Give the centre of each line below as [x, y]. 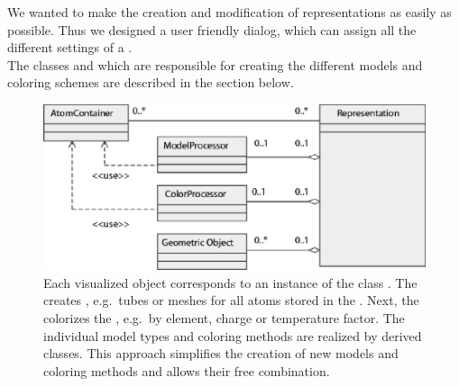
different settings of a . [70, 47]
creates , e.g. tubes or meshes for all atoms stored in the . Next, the [231, 300]
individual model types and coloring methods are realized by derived [233, 335]
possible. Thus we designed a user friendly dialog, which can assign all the [212, 29]
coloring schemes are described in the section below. [151, 82]
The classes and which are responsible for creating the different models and [215, 64]
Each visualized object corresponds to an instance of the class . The [230, 282]
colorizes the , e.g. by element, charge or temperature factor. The [224, 318]
